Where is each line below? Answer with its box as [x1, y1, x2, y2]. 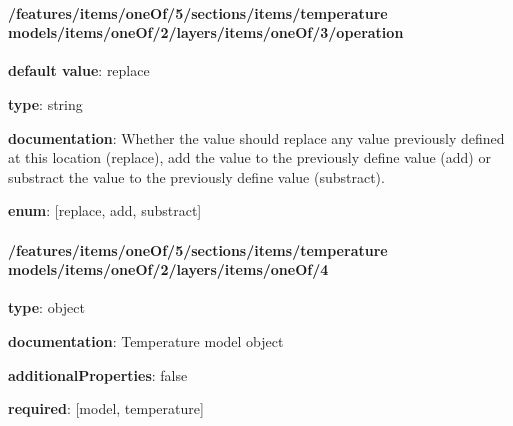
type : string [8, 93, 83, 114]
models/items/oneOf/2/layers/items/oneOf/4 [8, 259, 329, 280]
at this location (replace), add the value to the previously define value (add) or [8, 147, 491, 168]
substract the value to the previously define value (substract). [8, 166, 385, 187]
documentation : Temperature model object [8, 330, 284, 351]
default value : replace [8, 60, 150, 81]
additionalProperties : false [8, 364, 188, 385]
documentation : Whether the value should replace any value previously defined [8, 127, 505, 148]
